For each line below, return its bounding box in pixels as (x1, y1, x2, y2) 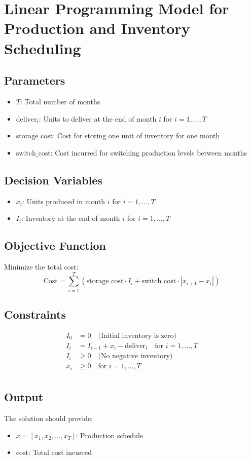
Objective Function (4, 238, 106, 253)
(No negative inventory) (98, 353, 173, 360)
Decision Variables (4, 172, 102, 187)
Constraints (4, 307, 66, 322)
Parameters (4, 72, 65, 88)
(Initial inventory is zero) (98, 332, 176, 339)
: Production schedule (76, 430, 144, 440)
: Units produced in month (22, 196, 105, 206)
